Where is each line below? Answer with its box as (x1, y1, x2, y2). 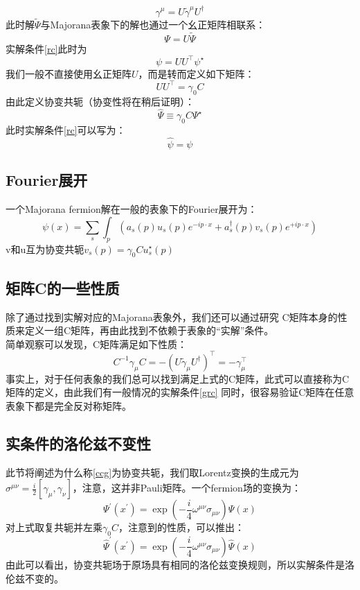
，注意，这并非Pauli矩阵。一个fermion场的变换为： (72, 480, 301, 495)
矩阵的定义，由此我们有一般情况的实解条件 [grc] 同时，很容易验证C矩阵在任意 (6, 385, 354, 399)
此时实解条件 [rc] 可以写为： (6, 123, 126, 137)
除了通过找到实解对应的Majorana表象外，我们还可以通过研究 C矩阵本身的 (6, 309, 338, 324)
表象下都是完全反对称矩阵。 (6, 399, 132, 413)
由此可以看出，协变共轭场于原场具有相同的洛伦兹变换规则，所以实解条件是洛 (6, 557, 354, 571)
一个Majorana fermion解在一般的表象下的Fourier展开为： (6, 202, 258, 216)
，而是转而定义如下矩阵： (138, 66, 255, 80)
